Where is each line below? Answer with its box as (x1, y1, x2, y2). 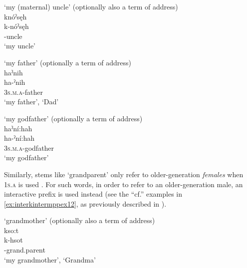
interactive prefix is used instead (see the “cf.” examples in (4, 189, 183, 199)
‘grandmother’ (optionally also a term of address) (4, 215, 155, 226)
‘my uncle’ (4, 40, 35, 51)
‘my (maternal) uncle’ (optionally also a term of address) (4, 1, 178, 11)
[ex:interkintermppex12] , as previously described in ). (4, 198, 167, 209)
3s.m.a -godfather (4, 142, 54, 153)
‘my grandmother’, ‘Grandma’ (4, 254, 96, 265)
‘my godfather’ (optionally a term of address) (4, 113, 143, 123)
